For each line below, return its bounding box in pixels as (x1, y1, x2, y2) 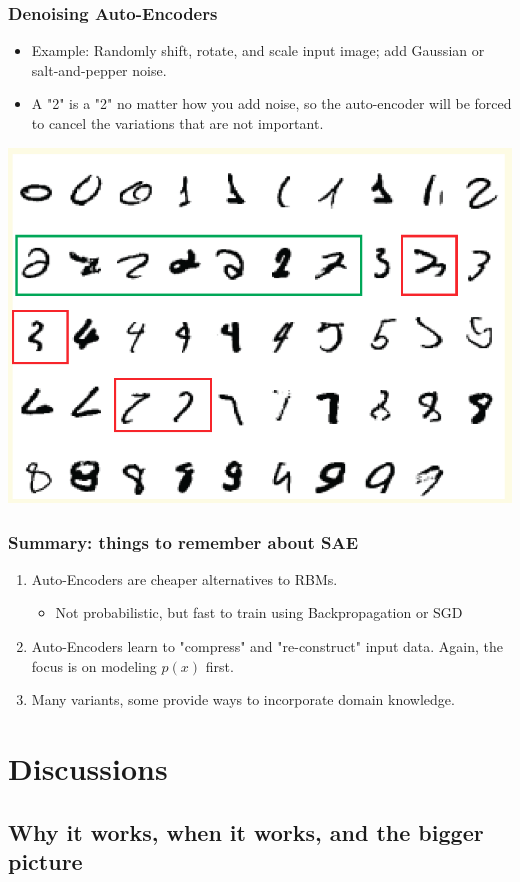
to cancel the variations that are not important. (31, 113, 324, 133)
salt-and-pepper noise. (31, 59, 167, 80)
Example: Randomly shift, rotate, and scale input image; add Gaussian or (31, 40, 485, 61)
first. (205, 655, 234, 676)
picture (8, 845, 83, 876)
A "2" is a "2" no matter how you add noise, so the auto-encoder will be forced (31, 93, 512, 114)
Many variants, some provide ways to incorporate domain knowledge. (31, 689, 455, 710)
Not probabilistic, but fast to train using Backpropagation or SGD (55, 602, 463, 623)
